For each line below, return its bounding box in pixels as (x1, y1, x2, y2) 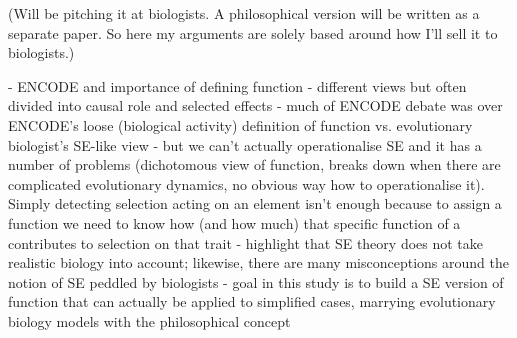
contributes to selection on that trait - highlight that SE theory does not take (8, 232, 484, 253)
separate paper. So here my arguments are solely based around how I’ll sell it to (8, 22, 498, 43)
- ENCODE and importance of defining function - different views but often (8, 75, 467, 96)
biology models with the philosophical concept (8, 310, 291, 331)
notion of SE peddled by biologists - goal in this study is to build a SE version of (8, 271, 504, 292)
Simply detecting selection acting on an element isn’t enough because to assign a (8, 193, 502, 214)
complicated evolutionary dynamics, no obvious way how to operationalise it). (8, 173, 485, 194)
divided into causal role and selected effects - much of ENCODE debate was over (8, 95, 503, 116)
